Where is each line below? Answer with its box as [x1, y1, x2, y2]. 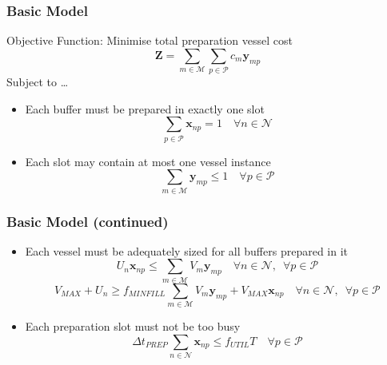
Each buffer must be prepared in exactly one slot [25, 100, 265, 117]
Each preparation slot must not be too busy [25, 318, 241, 335]
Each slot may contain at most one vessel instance [25, 153, 271, 169]
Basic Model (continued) [6, 211, 169, 231]
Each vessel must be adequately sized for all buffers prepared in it [25, 242, 349, 259]
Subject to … [6, 73, 69, 90]
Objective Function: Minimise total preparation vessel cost [6, 32, 293, 49]
